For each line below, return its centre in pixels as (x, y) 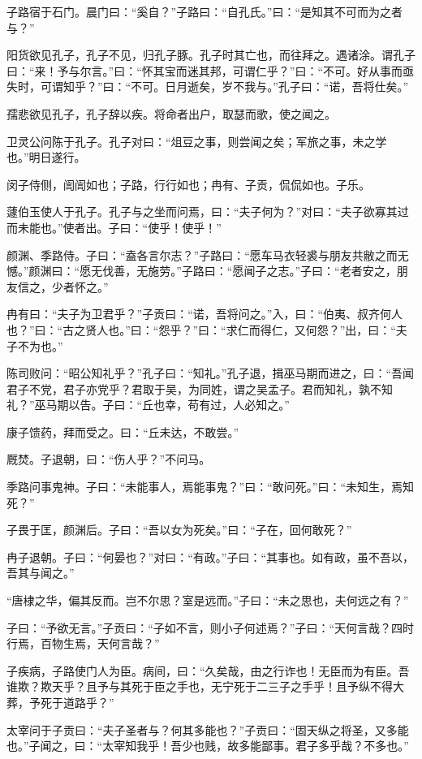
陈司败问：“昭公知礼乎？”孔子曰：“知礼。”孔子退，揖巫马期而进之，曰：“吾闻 (211, 373)
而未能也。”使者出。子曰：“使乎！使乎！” (114, 227)
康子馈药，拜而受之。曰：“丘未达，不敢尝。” (123, 431)
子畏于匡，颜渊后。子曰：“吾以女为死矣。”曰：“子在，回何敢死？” (179, 530)
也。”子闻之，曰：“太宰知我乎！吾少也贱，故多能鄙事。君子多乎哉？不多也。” (208, 746)
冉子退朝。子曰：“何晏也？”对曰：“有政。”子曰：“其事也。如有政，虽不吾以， (211, 556)
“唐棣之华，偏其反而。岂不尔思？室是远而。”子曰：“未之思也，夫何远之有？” (208, 600)
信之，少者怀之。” (63, 286)
